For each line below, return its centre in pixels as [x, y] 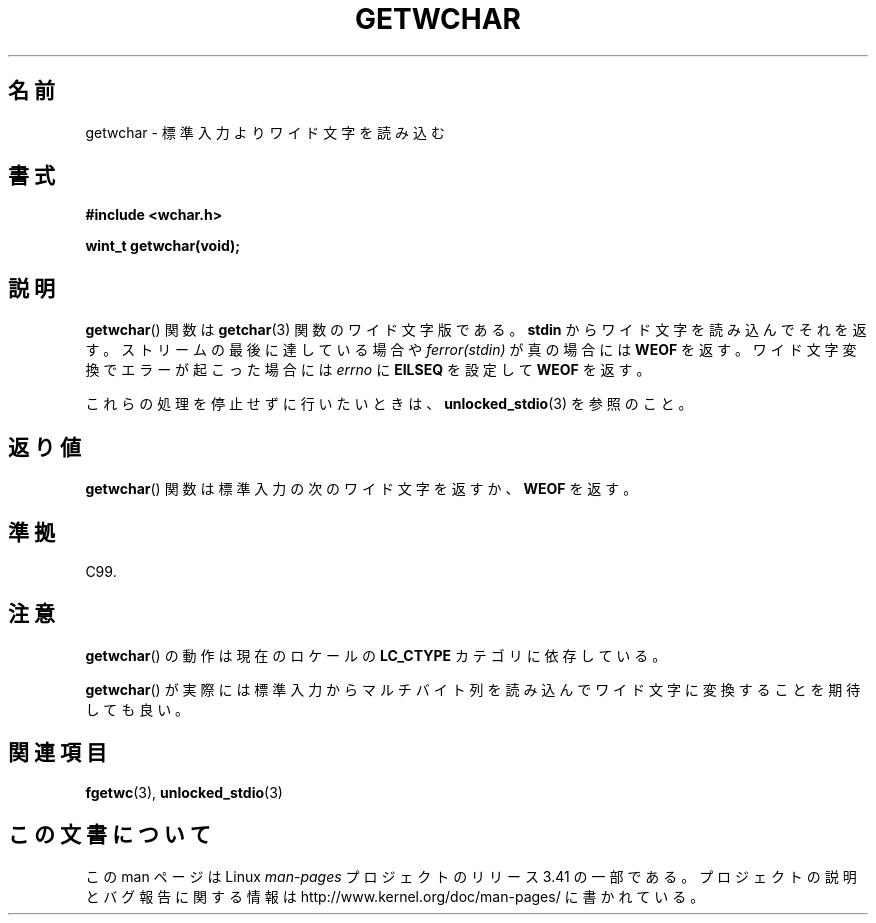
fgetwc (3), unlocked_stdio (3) [184, 792]
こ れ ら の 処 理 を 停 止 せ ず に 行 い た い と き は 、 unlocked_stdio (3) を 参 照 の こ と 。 [389, 404]
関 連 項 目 [57, 753]
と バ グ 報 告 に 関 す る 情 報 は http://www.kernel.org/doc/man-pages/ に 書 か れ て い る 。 [395, 896]
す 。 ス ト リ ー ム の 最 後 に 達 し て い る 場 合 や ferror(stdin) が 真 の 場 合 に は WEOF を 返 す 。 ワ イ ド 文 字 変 [471, 350]
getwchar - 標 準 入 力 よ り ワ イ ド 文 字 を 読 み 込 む [265, 132]
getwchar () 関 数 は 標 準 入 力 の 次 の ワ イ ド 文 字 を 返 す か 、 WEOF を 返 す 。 [361, 489]
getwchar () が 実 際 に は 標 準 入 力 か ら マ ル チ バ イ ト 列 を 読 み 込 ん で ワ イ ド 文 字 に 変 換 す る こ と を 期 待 [473, 689]
